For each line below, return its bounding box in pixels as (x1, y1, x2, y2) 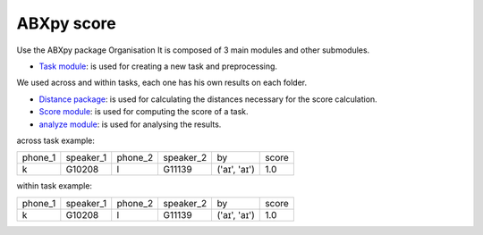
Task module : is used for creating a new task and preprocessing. (38, 61, 277, 71)
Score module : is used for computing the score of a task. (38, 106, 250, 117)
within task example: (16, 180, 93, 191)
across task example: (16, 135, 96, 146)
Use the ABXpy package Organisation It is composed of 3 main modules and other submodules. (16, 45, 370, 55)
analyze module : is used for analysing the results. (38, 119, 222, 130)
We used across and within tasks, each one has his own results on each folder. (16, 77, 308, 88)
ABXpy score (16, 13, 116, 33)
